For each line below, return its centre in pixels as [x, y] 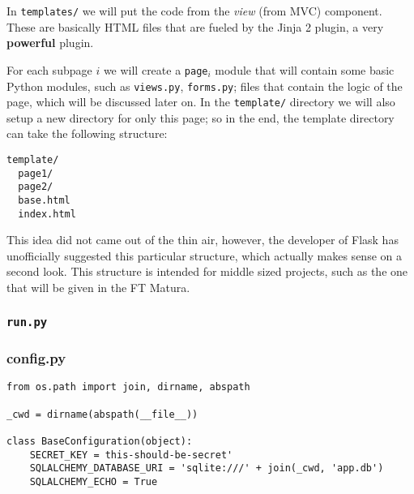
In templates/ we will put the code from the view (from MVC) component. [194, 11]
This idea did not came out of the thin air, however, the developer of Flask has [203, 240]
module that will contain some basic [305, 69]
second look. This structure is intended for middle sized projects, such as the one [207, 271]
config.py [36, 357]
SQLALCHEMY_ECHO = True [94, 481]
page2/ [36, 187]
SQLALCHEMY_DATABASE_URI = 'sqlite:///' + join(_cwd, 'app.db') [207, 468]
